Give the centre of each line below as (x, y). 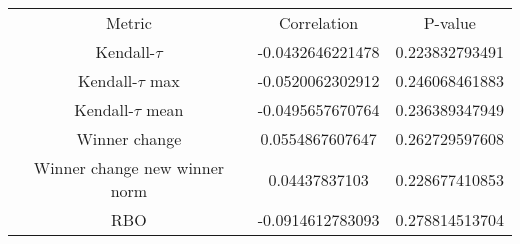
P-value (449, 22)
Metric (128, 22)
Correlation (319, 22)
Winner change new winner (129, 167)
